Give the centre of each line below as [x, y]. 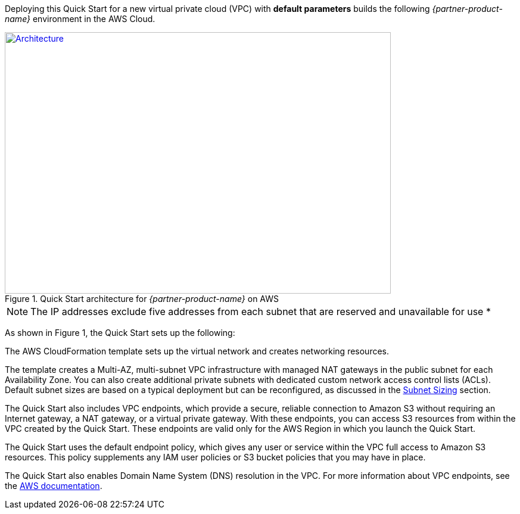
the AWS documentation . [54, 486]
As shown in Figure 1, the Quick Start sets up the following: [120, 333]
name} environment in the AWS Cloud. [80, 19]
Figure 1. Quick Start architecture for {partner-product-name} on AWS [142, 299]
